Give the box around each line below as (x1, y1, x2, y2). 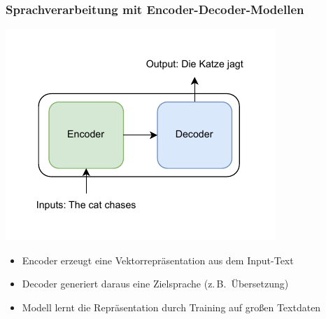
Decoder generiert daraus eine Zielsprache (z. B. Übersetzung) (22, 276, 289, 291)
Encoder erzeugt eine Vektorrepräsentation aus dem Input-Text (22, 252, 294, 267)
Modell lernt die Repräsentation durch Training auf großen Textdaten (22, 300, 321, 314)
